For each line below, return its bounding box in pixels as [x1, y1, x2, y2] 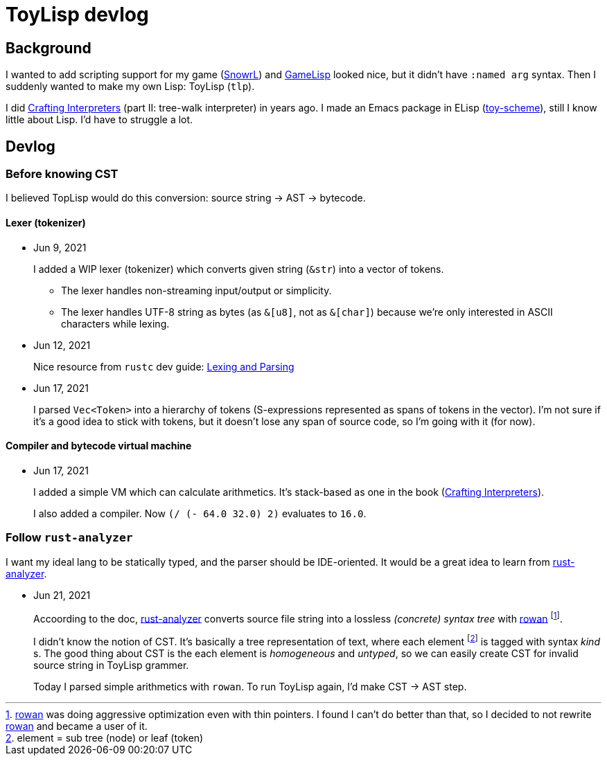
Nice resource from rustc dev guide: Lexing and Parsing [33, 360, 294, 373]
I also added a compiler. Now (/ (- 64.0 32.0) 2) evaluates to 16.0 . [33, 507, 367, 519]
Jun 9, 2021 [33, 241, 87, 253]
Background [6, 39, 91, 57]
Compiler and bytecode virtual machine [6, 440, 192, 452]
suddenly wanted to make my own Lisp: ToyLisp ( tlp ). [6, 80, 255, 93]
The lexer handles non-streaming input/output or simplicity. [61, 284, 332, 296]
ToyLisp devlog [6, 3, 149, 26]
